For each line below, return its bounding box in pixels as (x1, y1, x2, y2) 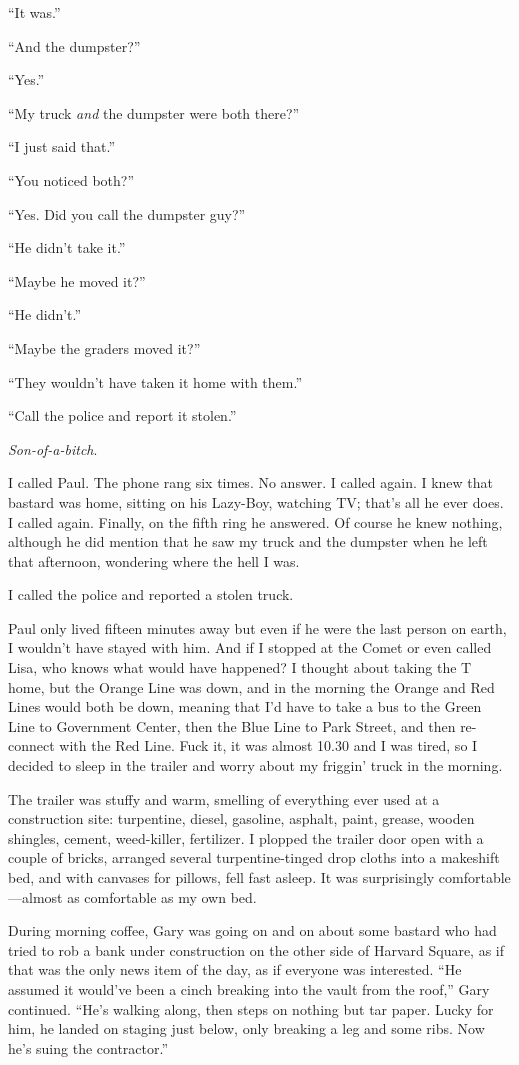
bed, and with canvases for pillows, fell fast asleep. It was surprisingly (8, 867, 435, 887)
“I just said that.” (8, 136, 116, 157)
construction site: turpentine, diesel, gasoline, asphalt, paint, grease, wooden (8, 808, 475, 829)
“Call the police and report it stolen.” (8, 405, 237, 426)
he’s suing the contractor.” (8, 1037, 169, 1058)
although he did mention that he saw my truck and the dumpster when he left (8, 531, 488, 552)
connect (8, 735, 55, 756)
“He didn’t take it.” (8, 237, 126, 258)
